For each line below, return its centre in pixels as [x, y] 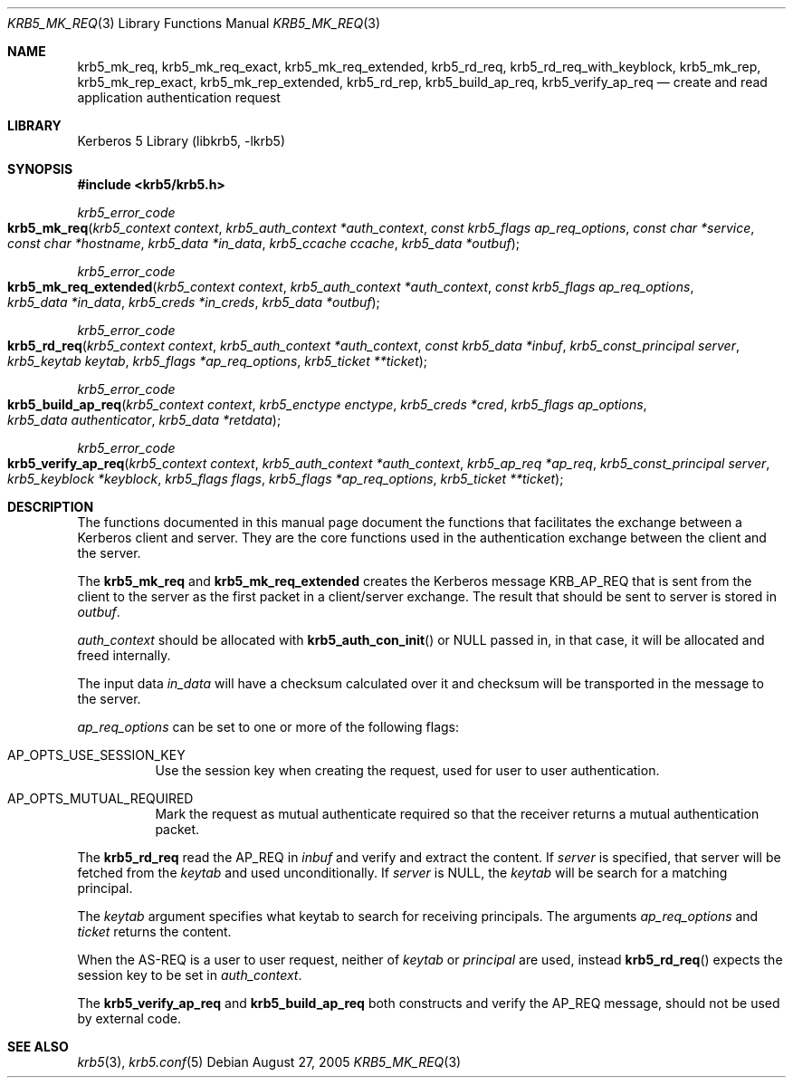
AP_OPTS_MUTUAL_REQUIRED [100, 798]
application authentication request [179, 97]
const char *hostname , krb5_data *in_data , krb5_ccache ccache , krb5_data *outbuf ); [264, 243]
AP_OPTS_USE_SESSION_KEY [96, 755]
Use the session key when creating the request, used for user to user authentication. [407, 770]
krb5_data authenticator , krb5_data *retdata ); [144, 420]
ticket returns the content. [154, 931]
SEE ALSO [38, 1047]
